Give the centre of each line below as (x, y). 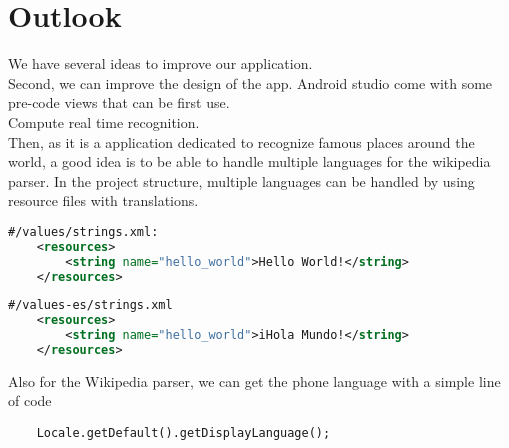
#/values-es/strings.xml (90, 305)
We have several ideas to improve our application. (160, 63)
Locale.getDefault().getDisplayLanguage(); (183, 433)
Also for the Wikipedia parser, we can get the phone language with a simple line (254, 380)
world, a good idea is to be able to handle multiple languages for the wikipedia (249, 161)
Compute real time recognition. (104, 121)
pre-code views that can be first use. (119, 102)
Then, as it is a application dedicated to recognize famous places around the (241, 141)
